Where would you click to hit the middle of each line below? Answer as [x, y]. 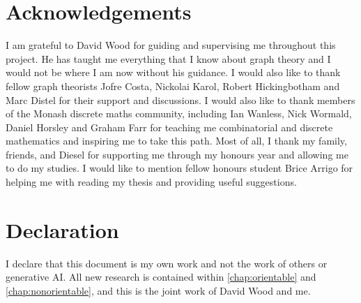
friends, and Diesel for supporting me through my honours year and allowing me [177, 154]
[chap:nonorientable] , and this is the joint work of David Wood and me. [158, 290]
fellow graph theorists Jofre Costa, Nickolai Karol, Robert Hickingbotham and [173, 86]
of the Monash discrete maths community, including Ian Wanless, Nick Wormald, [179, 113]
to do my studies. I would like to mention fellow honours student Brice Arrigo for [179, 168]
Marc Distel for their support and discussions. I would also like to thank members [180, 99]
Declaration [62, 229]
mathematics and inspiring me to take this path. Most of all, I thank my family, [176, 141]
